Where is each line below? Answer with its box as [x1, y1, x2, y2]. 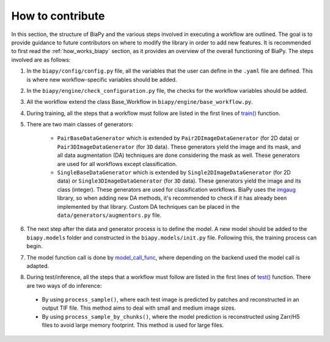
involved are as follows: [11, 56, 71, 64]
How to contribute [11, 9, 105, 23]
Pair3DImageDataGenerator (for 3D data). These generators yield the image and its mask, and [57, 143, 301, 150]
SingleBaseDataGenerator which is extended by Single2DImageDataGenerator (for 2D [57, 169, 291, 176]
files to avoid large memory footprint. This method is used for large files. [42, 321, 224, 329]
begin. [26, 242, 43, 250]
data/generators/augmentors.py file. [57, 211, 162, 219]
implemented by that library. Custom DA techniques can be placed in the [57, 203, 240, 210]
